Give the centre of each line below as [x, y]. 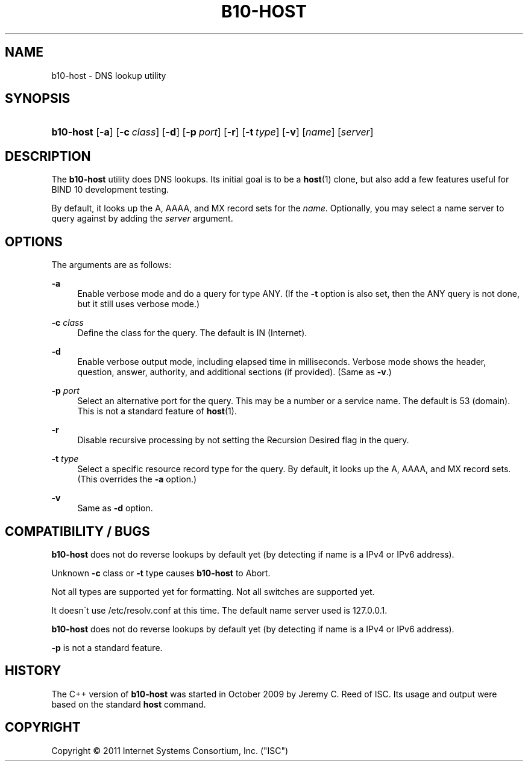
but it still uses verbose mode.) [139, 304]
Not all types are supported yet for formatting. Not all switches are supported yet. [213, 591]
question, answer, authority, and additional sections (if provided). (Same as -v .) [234, 372]
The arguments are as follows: [112, 265]
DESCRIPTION [48, 156]
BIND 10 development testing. [110, 190]
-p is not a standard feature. [107, 647]
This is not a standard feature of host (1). [157, 411]
